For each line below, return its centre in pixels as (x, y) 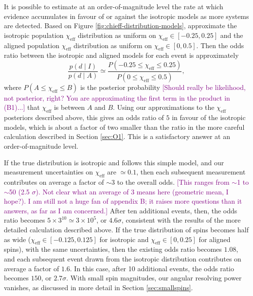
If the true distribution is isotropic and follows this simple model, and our (114, 162)
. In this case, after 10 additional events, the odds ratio (152, 268)
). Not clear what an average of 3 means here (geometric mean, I (132, 191)
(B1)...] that (22, 107)
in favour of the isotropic (209, 117)
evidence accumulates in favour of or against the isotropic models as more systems (126, 16)
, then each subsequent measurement (191, 172)
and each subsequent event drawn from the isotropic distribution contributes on (123, 258)
